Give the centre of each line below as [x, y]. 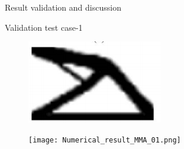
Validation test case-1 [44, 27]
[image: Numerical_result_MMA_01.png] [105, 140]
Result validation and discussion [63, 7]
